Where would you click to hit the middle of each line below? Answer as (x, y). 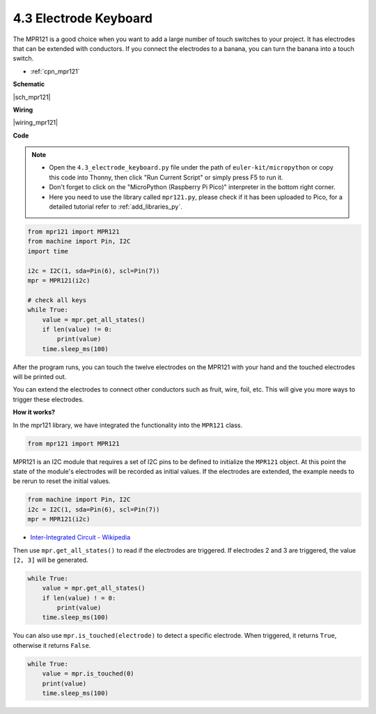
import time (48, 251)
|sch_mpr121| (32, 97)
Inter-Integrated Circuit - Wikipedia (80, 537)
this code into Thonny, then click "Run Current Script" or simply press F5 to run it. (166, 177)
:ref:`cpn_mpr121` (55, 71)
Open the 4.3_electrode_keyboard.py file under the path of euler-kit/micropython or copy (191, 168)
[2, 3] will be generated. (50, 560)
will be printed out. (40, 377)
